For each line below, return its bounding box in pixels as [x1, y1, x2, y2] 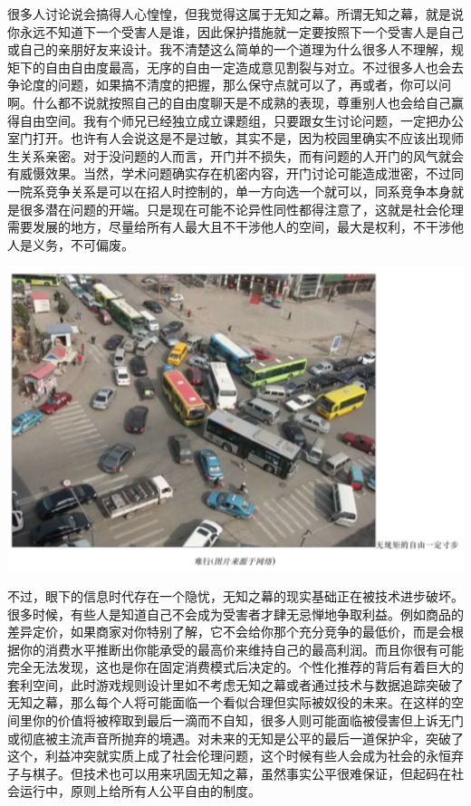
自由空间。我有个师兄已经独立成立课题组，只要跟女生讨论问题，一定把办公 [19, 110, 464, 130]
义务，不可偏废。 [32, 235, 134, 254]
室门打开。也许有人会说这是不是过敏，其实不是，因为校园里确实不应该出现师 [7, 129, 464, 148]
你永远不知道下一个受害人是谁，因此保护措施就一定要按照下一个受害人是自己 [7, 22, 464, 41]
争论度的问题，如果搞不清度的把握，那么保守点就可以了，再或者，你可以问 [7, 75, 451, 94]
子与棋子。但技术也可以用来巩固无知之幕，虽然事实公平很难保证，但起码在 [7, 763, 451, 782]
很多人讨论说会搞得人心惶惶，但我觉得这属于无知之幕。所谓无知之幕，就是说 [7, 5, 464, 23]
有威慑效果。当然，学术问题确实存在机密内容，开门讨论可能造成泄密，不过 [7, 164, 451, 183]
